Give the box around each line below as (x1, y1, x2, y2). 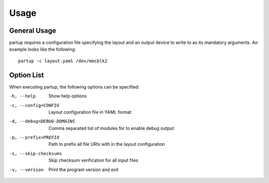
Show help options (48, 93, 87, 99)
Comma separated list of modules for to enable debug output (48, 125, 174, 131)
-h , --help (9, 93, 36, 99)
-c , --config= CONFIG (9, 102, 60, 108)
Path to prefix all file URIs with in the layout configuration (48, 141, 165, 147)
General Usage (9, 26, 57, 35)
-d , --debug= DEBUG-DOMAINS (9, 118, 75, 124)
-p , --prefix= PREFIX (9, 135, 60, 140)
